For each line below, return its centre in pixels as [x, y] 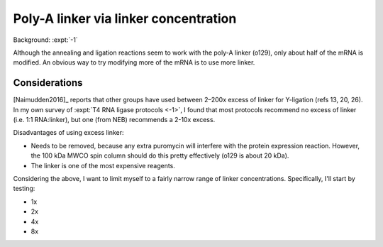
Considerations [48, 83]
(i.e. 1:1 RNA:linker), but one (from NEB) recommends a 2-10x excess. [114, 120]
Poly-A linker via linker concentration [125, 18]
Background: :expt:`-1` [45, 40]
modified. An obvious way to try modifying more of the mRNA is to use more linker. [134, 62]
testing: [24, 189]
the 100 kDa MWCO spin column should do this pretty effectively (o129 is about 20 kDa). [160, 155]
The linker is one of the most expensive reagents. [103, 165]
